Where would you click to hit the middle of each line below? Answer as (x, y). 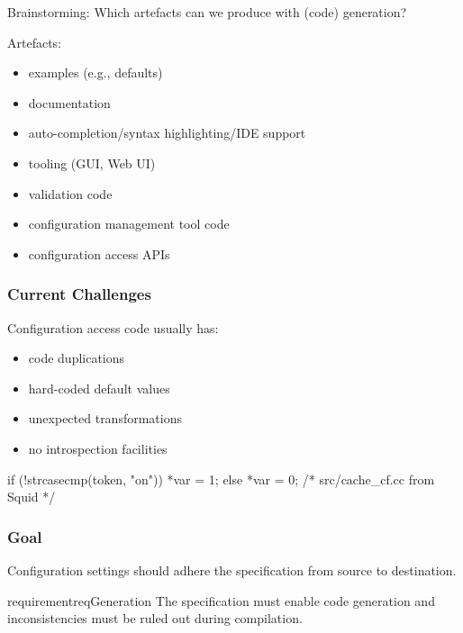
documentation (69, 102)
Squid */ (32, 497)
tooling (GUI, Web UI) (92, 163)
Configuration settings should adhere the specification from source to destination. (232, 570)
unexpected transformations (105, 418)
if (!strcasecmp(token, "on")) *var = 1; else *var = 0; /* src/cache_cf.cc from (221, 479)
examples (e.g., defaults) (95, 72)
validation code (70, 193)
